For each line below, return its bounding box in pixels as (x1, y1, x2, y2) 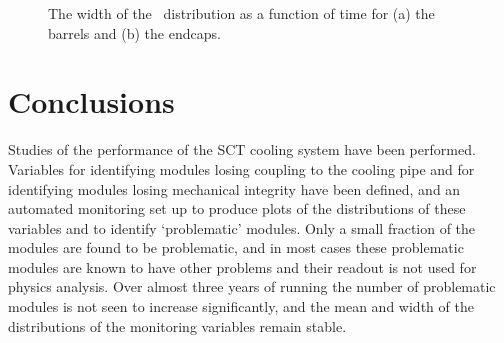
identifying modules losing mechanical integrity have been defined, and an (8, 178, 461, 199)
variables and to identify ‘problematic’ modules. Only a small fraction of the (8, 217, 476, 238)
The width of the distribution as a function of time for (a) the (48, 3, 435, 23)
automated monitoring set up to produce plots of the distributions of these (8, 198, 466, 219)
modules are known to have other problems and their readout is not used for (8, 256, 477, 277)
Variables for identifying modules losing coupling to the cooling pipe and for (8, 158, 475, 179)
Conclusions (8, 81, 175, 122)
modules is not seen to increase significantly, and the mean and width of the (8, 296, 474, 317)
